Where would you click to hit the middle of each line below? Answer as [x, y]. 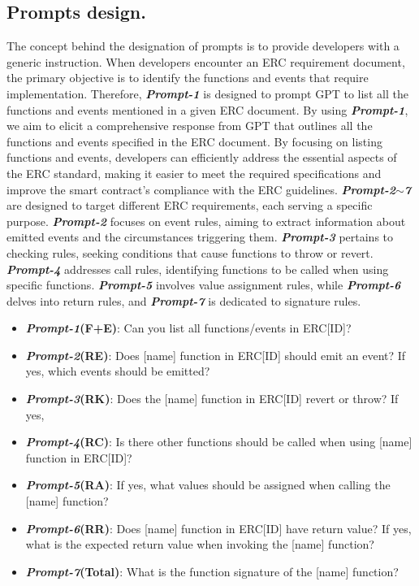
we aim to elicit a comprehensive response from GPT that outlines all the [190, 126]
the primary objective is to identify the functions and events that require [188, 78]
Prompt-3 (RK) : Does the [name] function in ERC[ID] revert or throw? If [212, 399]
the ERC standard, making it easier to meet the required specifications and [194, 173]
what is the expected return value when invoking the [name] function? [200, 544]
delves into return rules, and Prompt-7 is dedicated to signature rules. [184, 300]
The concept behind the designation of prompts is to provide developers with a [203, 46]
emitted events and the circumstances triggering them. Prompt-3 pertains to [200, 237]
